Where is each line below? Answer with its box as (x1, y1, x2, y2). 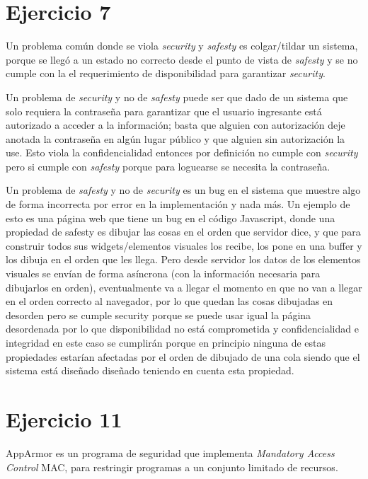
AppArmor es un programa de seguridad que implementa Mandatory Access (6, 445, 335, 460)
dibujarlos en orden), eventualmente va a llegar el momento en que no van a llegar (6, 279, 362, 294)
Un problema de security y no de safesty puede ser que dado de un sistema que (6, 89, 348, 104)
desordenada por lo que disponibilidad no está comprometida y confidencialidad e (6, 321, 359, 336)
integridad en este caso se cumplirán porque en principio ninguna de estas (6, 335, 326, 350)
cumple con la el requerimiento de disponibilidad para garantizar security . (6, 66, 326, 81)
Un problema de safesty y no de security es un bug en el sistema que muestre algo (6, 183, 361, 197)
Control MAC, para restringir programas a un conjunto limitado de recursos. (6, 459, 338, 474)
